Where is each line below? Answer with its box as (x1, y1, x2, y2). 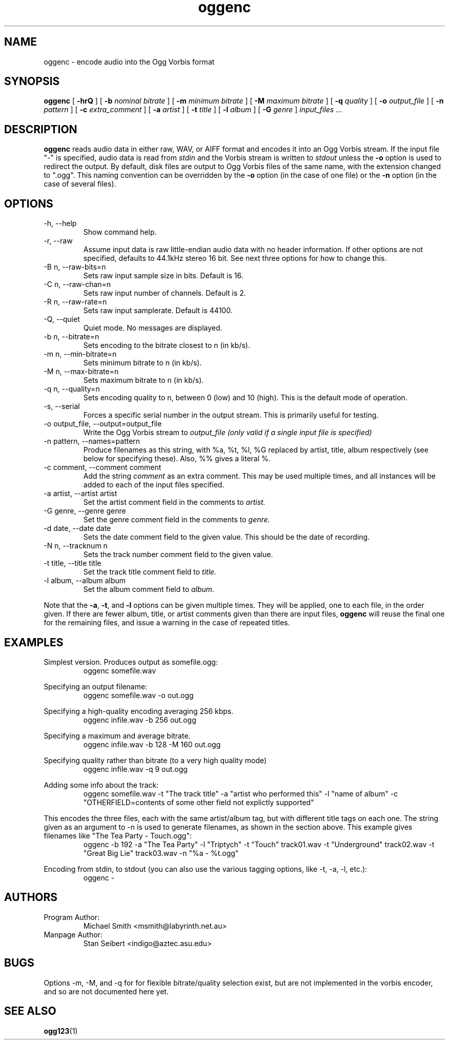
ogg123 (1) (44, 1026, 78, 1035)
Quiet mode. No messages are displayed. (83, 323, 222, 333)
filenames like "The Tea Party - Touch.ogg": (44, 831, 192, 840)
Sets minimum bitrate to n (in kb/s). (83, 358, 202, 367)
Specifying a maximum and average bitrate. (44, 731, 191, 740)
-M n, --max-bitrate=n (44, 367, 119, 376)
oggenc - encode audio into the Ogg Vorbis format (44, 57, 215, 66)
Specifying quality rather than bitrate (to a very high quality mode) (44, 755, 267, 765)
